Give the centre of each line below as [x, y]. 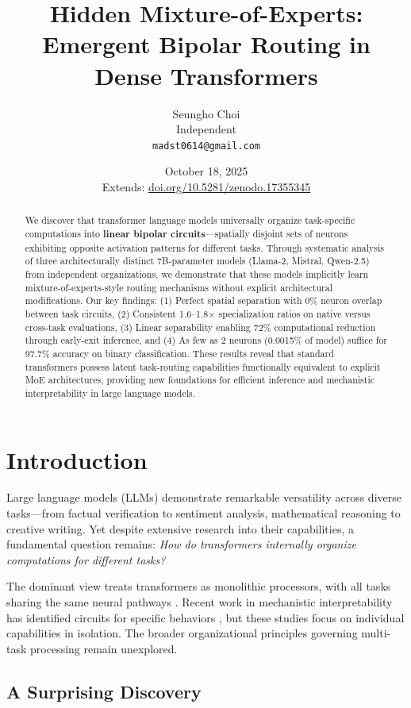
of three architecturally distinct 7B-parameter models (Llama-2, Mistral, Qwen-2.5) [197, 261]
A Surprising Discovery [104, 691]
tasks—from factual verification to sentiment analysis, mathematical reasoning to [204, 513]
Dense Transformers [206, 75]
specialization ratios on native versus [294, 313]
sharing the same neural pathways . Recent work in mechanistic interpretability [200, 602]
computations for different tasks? [86, 559]
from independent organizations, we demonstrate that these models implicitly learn [197, 273]
